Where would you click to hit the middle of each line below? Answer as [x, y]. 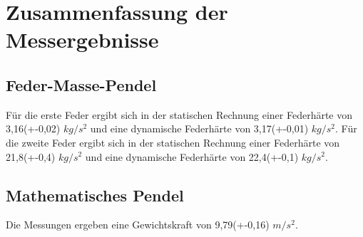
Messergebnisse [82, 39]
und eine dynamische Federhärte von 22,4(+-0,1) [192, 156]
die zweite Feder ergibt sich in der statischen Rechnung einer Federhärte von [173, 142]
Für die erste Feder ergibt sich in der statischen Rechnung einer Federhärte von [179, 114]
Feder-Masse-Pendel [81, 84]
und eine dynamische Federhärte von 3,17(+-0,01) [199, 128]
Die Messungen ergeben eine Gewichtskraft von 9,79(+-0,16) [138, 225]
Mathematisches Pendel [95, 195]
